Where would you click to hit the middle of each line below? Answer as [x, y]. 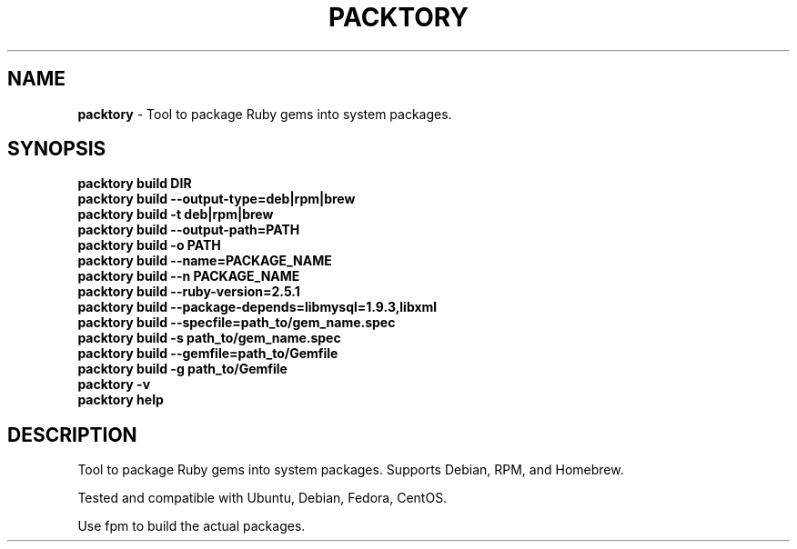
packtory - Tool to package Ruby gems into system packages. [265, 114]
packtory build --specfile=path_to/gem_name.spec [237, 323]
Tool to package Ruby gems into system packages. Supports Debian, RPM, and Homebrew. [351, 470]
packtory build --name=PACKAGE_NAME [205, 261]
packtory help [121, 400]
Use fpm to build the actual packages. [192, 526]
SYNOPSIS [57, 149]
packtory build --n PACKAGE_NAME [189, 276]
